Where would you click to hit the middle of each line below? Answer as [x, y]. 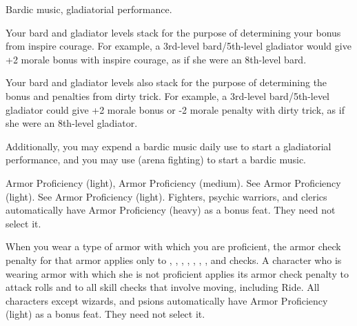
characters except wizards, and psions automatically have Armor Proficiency [167, 300]
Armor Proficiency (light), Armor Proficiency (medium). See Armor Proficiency [173, 182]
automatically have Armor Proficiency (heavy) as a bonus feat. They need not [171, 210]
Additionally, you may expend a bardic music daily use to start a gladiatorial [169, 146]
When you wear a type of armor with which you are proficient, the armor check [173, 246]
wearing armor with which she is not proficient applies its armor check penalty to [177, 273]
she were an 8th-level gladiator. [72, 123]
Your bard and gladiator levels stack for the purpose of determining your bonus [173, 32]
